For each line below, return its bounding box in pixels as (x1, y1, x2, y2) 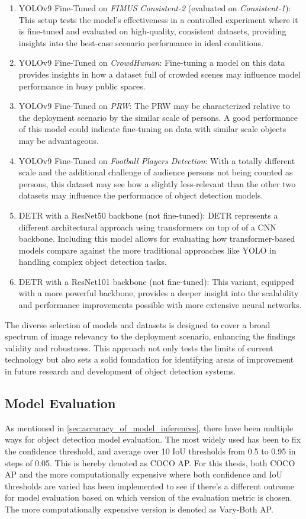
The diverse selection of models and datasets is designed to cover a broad (5, 318, 270, 331)
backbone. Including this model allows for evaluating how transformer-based (18, 232, 295, 245)
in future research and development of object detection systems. (5, 365, 236, 377)
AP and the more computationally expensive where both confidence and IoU (5, 468, 282, 480)
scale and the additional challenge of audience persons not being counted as (18, 166, 293, 178)
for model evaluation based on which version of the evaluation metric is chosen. (5, 491, 292, 504)
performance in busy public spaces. (18, 79, 146, 92)
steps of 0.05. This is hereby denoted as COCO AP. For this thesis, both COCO (5, 456, 295, 469)
